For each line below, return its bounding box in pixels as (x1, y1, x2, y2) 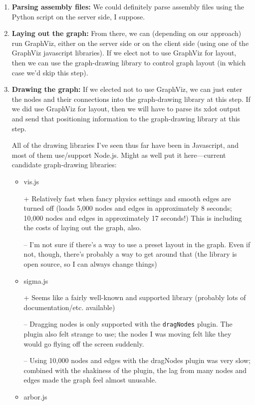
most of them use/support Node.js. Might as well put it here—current (11, 149, 226, 160)
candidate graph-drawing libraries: (11, 159, 117, 170)
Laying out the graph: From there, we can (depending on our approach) (11, 28, 242, 38)
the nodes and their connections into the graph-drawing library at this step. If (11, 93, 251, 104)
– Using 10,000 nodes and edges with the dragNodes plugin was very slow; (23, 355, 251, 366)
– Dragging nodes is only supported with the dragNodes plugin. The (23, 319, 233, 329)
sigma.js (23, 275, 48, 286)
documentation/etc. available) (23, 302, 115, 312)
